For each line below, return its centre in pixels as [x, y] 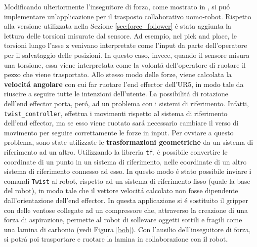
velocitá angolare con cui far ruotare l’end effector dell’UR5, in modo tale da [124, 84]
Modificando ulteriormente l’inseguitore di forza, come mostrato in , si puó [117, 6]
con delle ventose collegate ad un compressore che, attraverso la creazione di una [126, 210]
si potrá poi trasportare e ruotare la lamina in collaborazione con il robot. [116, 239]
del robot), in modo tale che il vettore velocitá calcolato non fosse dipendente [121, 190]
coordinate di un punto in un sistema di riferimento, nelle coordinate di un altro [125, 161]
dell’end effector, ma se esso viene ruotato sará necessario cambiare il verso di [121, 123]
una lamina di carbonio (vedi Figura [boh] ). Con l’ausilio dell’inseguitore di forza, [128, 229]
